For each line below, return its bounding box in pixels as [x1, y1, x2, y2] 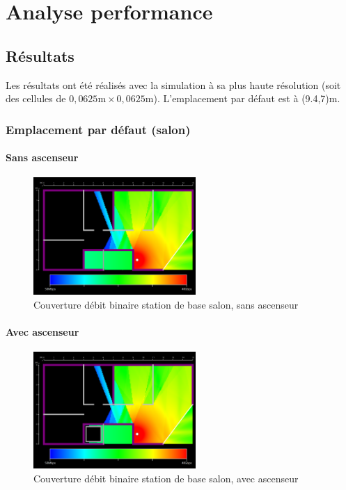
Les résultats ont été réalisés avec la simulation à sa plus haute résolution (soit [6, 77, 341, 92]
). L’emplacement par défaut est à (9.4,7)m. [153, 91, 340, 106]
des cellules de [6, 91, 66, 106]
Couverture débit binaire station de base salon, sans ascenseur [33, 297, 299, 311]
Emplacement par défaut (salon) [6, 120, 191, 138]
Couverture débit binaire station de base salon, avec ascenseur [33, 471, 299, 485]
